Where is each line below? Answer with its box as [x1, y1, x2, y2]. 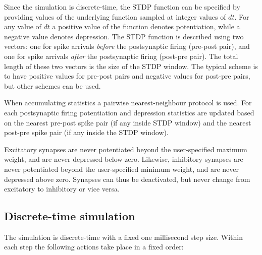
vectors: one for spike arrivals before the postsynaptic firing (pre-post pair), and [4, 41, 250, 51]
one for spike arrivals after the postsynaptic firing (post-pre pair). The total [4, 50, 238, 61]
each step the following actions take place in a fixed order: [4, 241, 184, 252]
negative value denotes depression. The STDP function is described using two [4, 31, 244, 41]
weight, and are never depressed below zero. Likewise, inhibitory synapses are [4, 154, 243, 164]
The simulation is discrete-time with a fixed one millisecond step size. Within [4, 231, 243, 242]
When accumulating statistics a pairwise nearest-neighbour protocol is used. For [4, 97, 252, 108]
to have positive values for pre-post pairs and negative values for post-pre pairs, [4, 71, 250, 81]
